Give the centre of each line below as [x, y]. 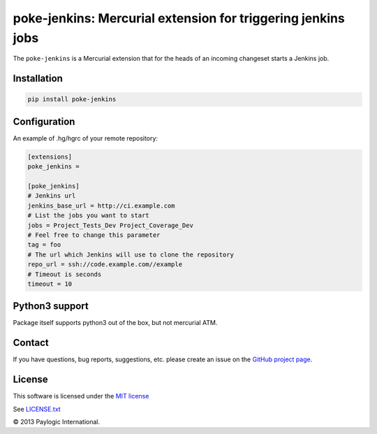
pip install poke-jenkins [72, 99]
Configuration [44, 121]
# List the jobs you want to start [88, 216]
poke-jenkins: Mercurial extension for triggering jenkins [179, 18]
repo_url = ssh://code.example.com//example [105, 265]
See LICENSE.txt [37, 409]
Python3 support [51, 306]
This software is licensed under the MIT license [81, 396]
